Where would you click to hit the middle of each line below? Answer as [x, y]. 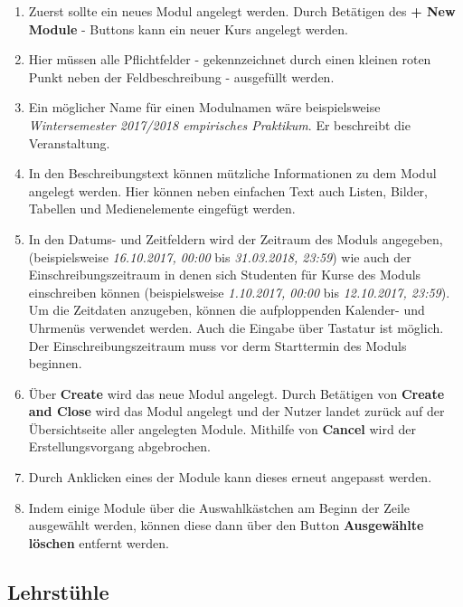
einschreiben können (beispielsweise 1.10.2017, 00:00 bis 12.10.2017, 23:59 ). [239, 292]
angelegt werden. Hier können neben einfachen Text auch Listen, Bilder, [228, 190]
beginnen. [55, 363]
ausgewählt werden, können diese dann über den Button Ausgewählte [226, 525]
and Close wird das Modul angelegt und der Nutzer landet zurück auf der [236, 411]
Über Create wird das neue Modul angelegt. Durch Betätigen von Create [236, 393]
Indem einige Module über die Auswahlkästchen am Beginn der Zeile [219, 507]
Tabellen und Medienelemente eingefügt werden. [162, 209]
